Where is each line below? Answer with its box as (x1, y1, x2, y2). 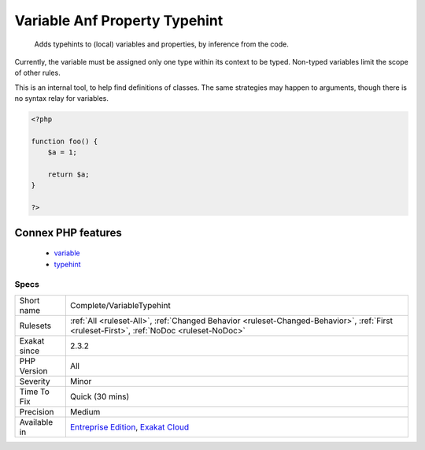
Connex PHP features (14, 225, 122, 240)
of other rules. (14, 68, 61, 78)
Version (19, 365, 48, 376)
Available (19, 416, 54, 427)
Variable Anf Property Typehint (14, 12, 224, 29)
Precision (19, 406, 54, 417)
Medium (69, 406, 101, 417)
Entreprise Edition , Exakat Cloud (69, 422, 190, 433)
